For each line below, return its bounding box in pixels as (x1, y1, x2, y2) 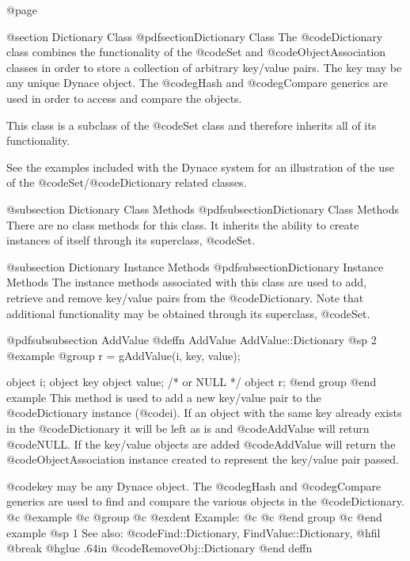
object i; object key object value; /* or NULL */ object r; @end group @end (6, 373, 377, 390)
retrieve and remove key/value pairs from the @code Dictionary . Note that (6, 289, 364, 305)
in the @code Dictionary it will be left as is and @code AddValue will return (6, 420, 370, 437)
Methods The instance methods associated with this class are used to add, (6, 274, 366, 290)
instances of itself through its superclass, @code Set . (6, 232, 256, 248)
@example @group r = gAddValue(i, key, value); (6, 347, 241, 363)
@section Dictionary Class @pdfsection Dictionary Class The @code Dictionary (6, 28, 383, 44)
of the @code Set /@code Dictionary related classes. (6, 174, 247, 191)
